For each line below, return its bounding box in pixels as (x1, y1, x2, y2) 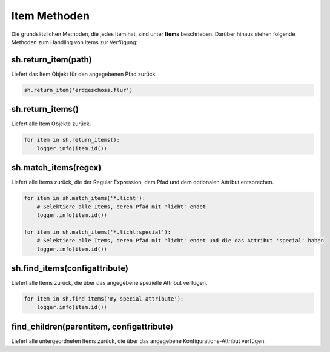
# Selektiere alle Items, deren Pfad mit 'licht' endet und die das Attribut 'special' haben (36, 237, 324, 244)
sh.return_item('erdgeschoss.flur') (24, 87, 133, 93)
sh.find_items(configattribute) (11, 263, 128, 273)
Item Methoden (11, 9, 90, 22)
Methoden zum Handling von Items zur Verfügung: (11, 38, 138, 45)
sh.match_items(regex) (11, 162, 102, 173)
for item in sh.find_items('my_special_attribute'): (24, 296, 184, 302)
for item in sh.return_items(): (24, 136, 120, 144)
